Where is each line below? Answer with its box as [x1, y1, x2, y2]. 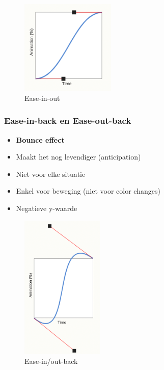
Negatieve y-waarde [16, 203, 77, 214]
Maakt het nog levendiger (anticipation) [16, 151, 141, 162]
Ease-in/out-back [24, 355, 78, 366]
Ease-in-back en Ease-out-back [4, 114, 131, 127]
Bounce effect [16, 134, 65, 145]
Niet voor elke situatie [16, 168, 86, 179]
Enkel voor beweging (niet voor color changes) [16, 186, 160, 196]
